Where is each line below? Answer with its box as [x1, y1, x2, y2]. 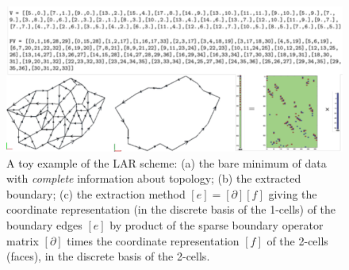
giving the [268, 185, 317, 202]
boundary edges [6, 216, 82, 233]
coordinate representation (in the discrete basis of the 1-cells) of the [6, 201, 336, 218]
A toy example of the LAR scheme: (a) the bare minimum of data [6, 154, 327, 171]
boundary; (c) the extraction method [6, 185, 186, 202]
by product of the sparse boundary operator [109, 216, 324, 233]
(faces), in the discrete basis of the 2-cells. [6, 248, 210, 264]
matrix [6, 232, 39, 249]
